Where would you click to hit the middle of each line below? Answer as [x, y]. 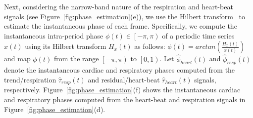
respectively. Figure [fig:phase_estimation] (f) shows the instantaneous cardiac [122, 90]
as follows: [150, 46]
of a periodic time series [198, 35]
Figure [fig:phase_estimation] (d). [55, 109]
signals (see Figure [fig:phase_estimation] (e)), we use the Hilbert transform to [125, 16]
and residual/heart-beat [124, 79]
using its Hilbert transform [66, 46]
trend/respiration [30, 79]
